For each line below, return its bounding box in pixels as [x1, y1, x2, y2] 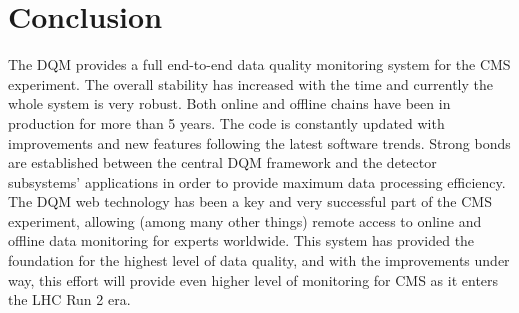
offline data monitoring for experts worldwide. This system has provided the [8, 230, 475, 251]
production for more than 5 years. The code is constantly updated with [8, 112, 445, 133]
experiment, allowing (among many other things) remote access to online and [8, 210, 482, 231]
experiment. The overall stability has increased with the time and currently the [8, 73, 493, 94]
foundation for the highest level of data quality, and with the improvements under [8, 250, 510, 271]
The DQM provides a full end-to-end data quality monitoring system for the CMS [8, 54, 511, 75]
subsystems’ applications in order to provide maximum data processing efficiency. [8, 171, 506, 192]
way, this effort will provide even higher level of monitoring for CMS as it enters [8, 269, 499, 290]
